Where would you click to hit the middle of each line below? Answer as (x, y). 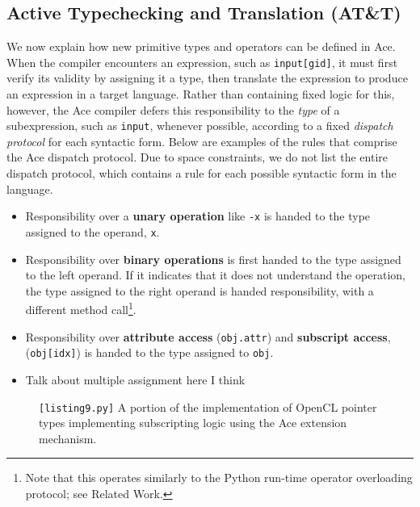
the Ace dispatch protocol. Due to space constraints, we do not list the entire (197, 157)
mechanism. (68, 438)
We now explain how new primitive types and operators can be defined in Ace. (201, 46)
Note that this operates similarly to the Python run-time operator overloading (219, 478)
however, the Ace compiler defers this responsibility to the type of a (173, 109)
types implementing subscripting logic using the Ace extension (193, 423)
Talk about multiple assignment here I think (135, 379)
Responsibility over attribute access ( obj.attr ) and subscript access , (208, 336)
